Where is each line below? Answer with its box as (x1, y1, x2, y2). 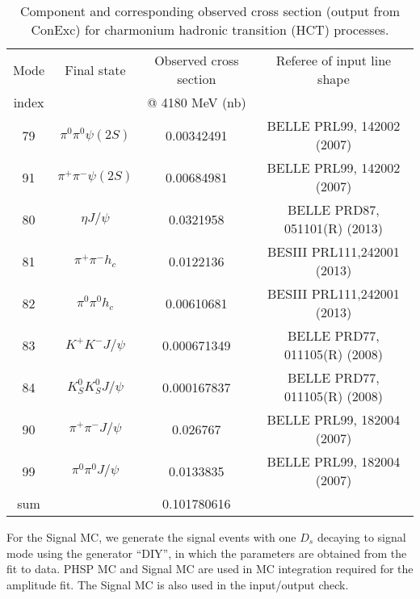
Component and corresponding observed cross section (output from (19, 2, 401, 20)
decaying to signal (317, 529, 406, 545)
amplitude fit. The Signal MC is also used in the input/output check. (6, 576, 349, 593)
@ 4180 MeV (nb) (147, 93, 246, 111)
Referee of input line (275, 51, 392, 69)
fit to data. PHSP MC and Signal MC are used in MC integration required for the (6, 560, 414, 577)
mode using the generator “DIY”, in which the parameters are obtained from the (6, 544, 407, 561)
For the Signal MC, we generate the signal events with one (6, 529, 296, 545)
